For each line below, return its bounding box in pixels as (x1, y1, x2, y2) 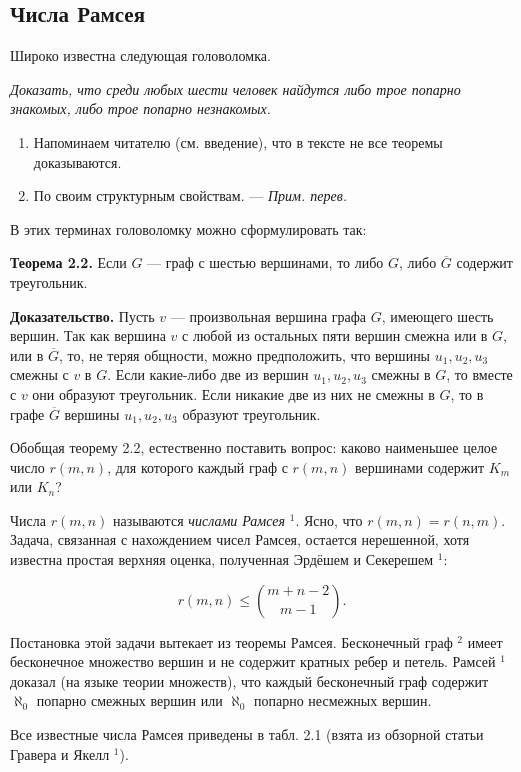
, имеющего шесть (381, 305, 494, 326)
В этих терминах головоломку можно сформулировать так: (10, 218, 367, 239)
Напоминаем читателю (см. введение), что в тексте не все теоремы (33, 131, 443, 152)
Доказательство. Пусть (10, 305, 155, 326)
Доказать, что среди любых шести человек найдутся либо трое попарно (10, 78, 461, 99)
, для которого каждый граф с (107, 456, 288, 477)
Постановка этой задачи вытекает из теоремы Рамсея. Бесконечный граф (10, 631, 453, 652)
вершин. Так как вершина (10, 325, 166, 346)
